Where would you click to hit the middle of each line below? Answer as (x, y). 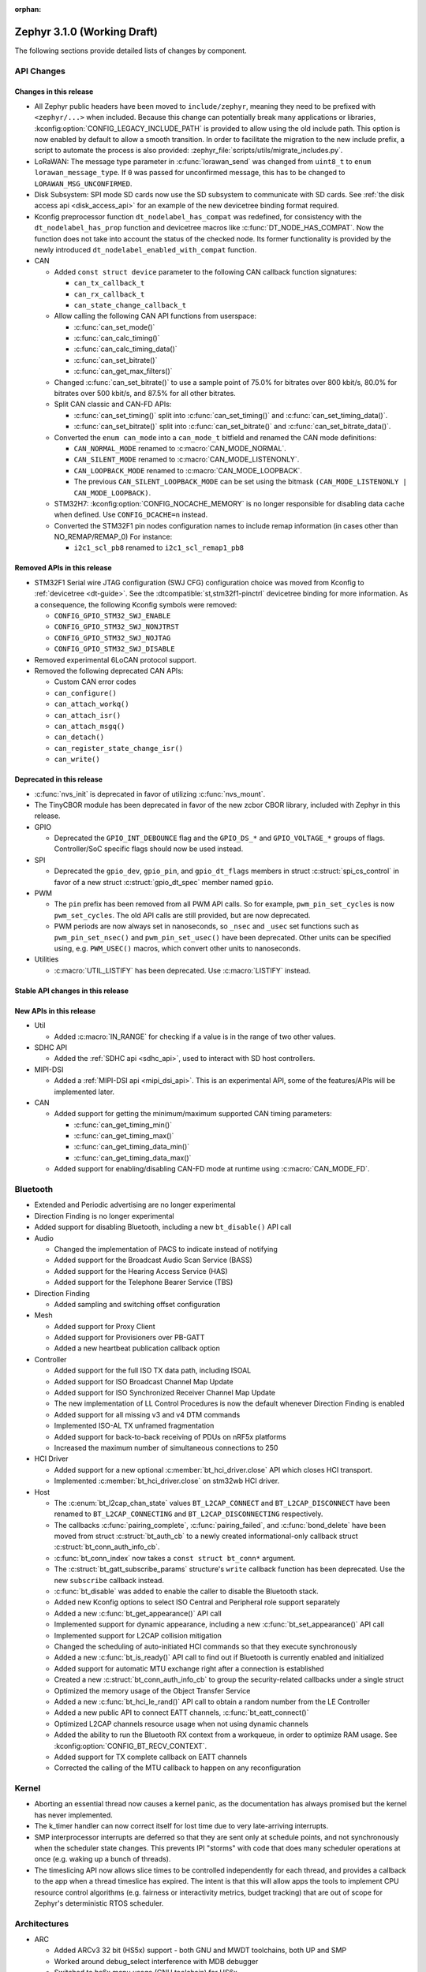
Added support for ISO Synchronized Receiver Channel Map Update (165, 1393)
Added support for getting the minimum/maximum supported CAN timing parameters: (193, 1114)
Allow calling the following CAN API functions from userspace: (155, 316)
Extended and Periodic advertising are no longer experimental (135, 1205)
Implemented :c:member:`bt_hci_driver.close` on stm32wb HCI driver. (167, 1481)
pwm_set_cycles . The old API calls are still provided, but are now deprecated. (182, 915)
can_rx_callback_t (109, 294)
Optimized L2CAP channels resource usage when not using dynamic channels (181, 1724)
